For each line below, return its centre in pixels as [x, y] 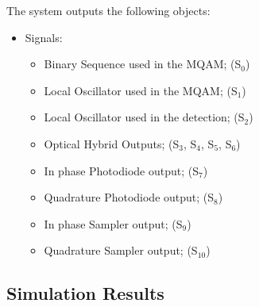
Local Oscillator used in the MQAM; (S [141, 90]
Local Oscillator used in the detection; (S [144, 117]
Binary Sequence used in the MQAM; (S [143, 64]
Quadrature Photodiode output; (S [129, 197]
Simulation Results [85, 293]
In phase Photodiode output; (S [121, 170]
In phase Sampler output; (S [113, 223]
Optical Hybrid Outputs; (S [112, 143]
